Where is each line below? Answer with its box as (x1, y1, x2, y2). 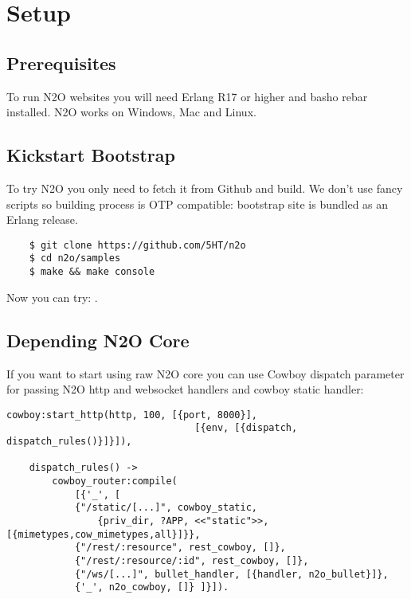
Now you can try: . (6, 288, 98, 305)
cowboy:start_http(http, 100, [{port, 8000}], (6, 409, 257, 421)
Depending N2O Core (6, 327, 190, 352)
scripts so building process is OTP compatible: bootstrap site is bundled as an (6, 195, 389, 212)
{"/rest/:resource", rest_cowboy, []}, (74, 542, 286, 554)
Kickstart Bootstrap (6, 143, 175, 167)
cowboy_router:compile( (52, 475, 178, 487)
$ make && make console (29, 266, 155, 278)
